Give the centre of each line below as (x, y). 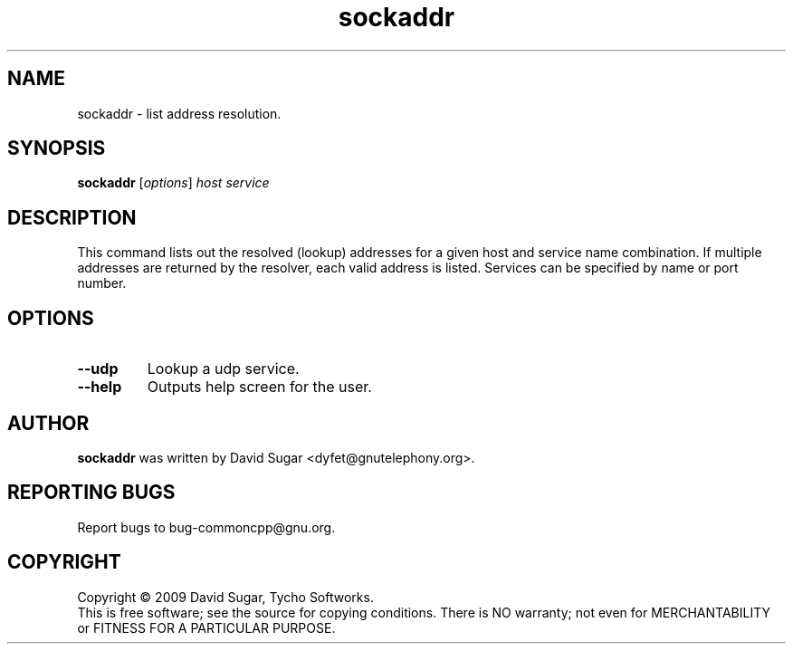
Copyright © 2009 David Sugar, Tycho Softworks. (225, 597)
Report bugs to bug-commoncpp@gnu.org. (206, 527)
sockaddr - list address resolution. (179, 113)
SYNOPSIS (57, 148)
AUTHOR (48, 423)
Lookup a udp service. (223, 369)
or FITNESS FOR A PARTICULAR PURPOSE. (206, 627)
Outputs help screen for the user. (259, 387)
